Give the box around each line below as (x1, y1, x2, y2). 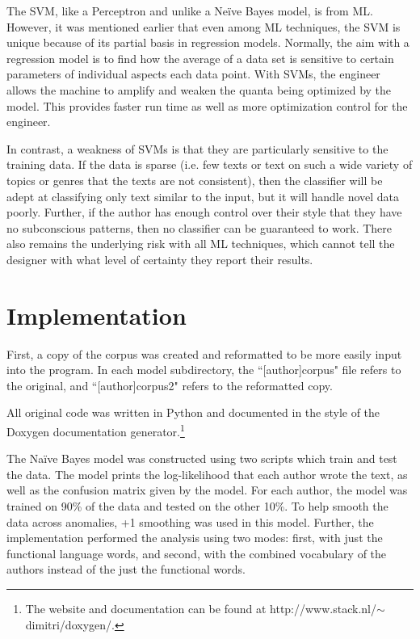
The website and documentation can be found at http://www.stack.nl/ (25, 600, 376, 616)
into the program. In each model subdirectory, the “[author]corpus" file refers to (6, 361, 401, 378)
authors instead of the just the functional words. (6, 561, 246, 578)
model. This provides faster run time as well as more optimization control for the (6, 97, 408, 114)
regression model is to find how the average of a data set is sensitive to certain (6, 49, 394, 66)
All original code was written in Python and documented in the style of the (6, 404, 380, 421)
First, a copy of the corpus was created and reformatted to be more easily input (6, 345, 402, 362)
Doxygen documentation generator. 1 (6, 421, 185, 439)
